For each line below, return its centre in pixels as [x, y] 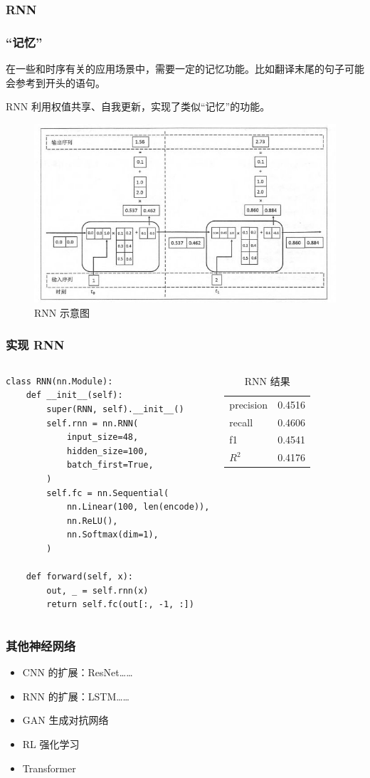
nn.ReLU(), [92, 521]
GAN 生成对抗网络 [65, 720]
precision [249, 404]
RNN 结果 [267, 380]
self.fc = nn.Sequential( [108, 493]
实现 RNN [35, 344]
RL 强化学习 [51, 743]
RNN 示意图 [62, 313]
